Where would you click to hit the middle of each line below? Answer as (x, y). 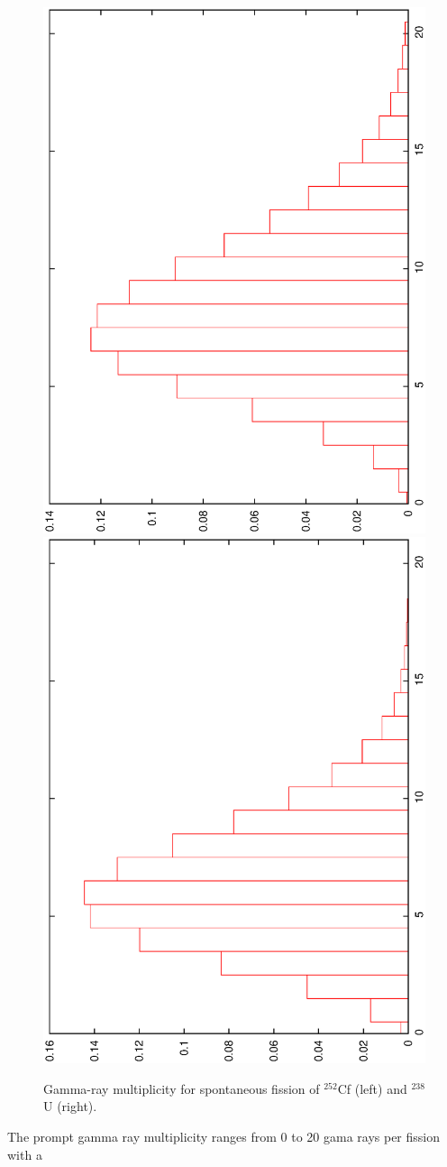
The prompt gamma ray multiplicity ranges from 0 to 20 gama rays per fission (224, 1136)
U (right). (70, 1106)
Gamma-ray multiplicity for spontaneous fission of (182, 1088)
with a (25, 1154)
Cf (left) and (372, 1088)
